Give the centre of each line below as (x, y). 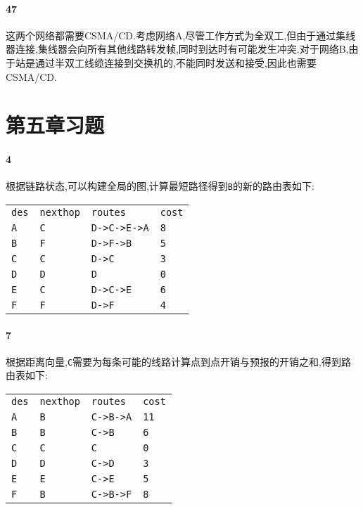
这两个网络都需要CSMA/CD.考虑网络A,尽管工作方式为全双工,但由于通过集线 (181, 35)
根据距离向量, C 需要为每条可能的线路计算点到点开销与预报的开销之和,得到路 (178, 361)
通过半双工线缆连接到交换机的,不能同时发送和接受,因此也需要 (176, 62)
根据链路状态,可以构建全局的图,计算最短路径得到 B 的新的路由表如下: (160, 186)
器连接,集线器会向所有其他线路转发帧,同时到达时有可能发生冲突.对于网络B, (177, 49)
